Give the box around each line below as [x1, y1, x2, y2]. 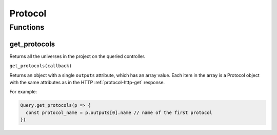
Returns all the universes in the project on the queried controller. [9, 53, 146, 59]
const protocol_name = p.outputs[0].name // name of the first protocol [26, 109, 213, 115]
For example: [9, 89, 37, 95]
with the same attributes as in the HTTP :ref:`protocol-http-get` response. [9, 79, 165, 85]
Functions [9, 23, 45, 32]
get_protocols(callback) [9, 63, 72, 69]
